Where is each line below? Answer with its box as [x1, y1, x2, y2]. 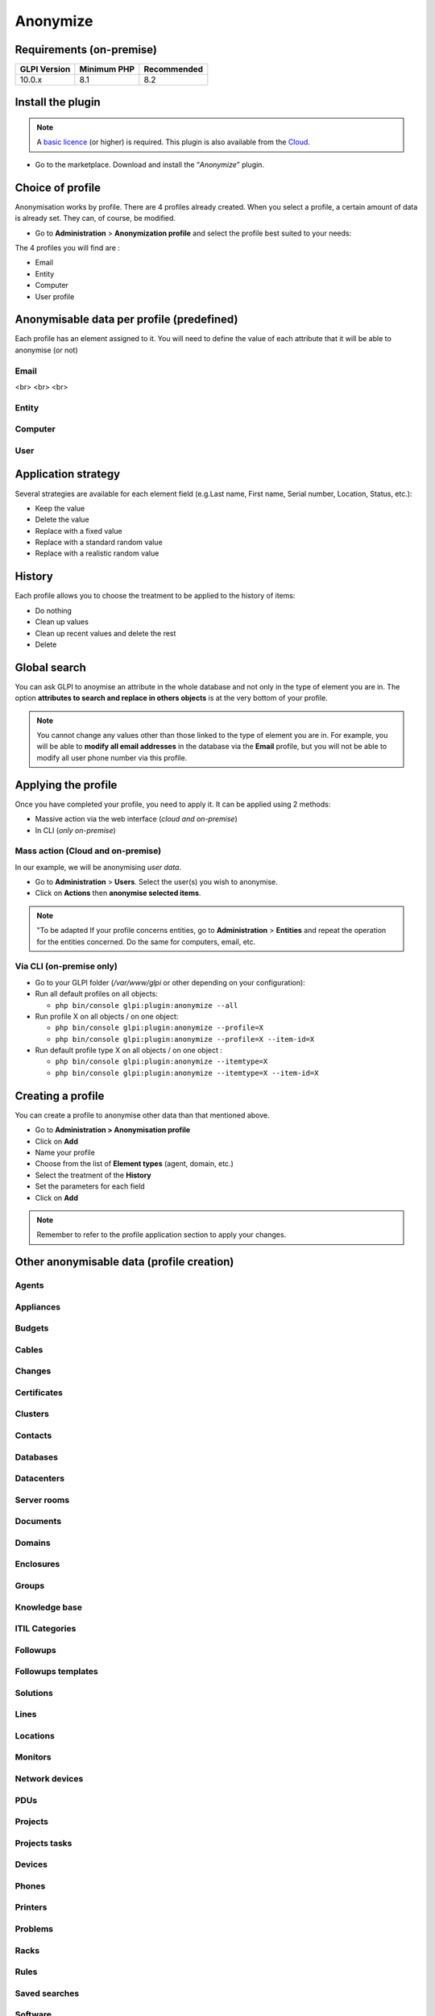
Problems [14, 1923, 54, 1935]
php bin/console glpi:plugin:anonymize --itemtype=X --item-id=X [55, 1068, 319, 1077]
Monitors [14, 1752, 52, 1763]
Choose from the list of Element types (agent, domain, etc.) [35, 1159, 234, 1168]
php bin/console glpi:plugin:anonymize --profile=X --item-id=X [55, 1035, 315, 1043]
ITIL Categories [14, 1623, 77, 1635]
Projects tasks [14, 1837, 72, 1848]
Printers [14, 1901, 48, 1913]
